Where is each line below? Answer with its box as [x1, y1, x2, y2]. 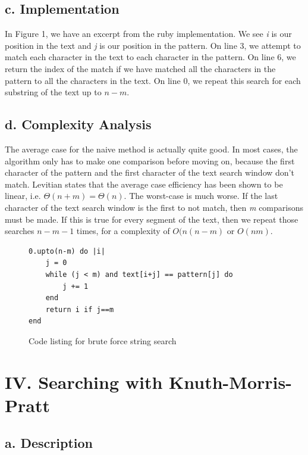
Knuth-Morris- [169, 369, 292, 394]
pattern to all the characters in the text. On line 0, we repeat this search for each [5, 74, 301, 86]
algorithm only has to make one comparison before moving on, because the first [5, 154, 295, 167]
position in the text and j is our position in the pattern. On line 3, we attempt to [5, 39, 301, 51]
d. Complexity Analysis [5, 115, 152, 133]
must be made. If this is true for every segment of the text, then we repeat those [5, 213, 298, 225]
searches [5, 225, 34, 237]
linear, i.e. [5, 189, 41, 202]
